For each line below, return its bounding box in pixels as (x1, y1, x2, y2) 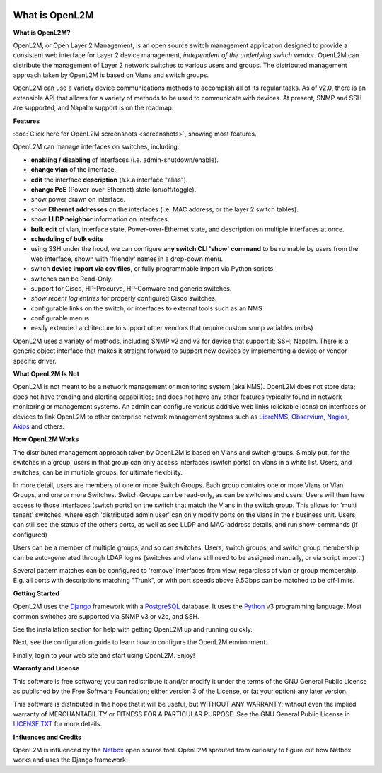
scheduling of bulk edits (30, 234, 104, 243)
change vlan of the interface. (30, 165, 117, 174)
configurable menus (30, 314, 90, 322)
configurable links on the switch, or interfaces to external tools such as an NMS (30, 304, 262, 313)
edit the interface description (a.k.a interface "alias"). (30, 175, 188, 184)
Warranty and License (13, 664, 80, 673)
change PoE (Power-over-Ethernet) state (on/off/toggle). (30, 185, 197, 194)
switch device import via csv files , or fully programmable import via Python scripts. (30, 265, 275, 273)
